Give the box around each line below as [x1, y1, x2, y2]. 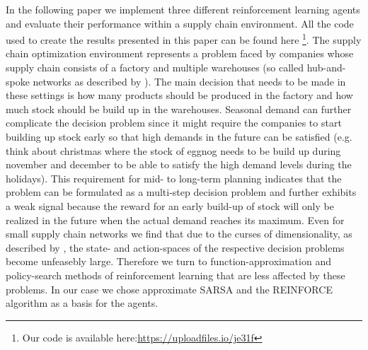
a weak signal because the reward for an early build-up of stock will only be [6, 198, 334, 213]
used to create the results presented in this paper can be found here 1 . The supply [6, 30, 362, 47]
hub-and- [306, 60, 346, 75]
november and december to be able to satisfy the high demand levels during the [6, 157, 352, 172]
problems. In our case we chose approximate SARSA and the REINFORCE [6, 281, 333, 296]
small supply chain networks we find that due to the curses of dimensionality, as [6, 226, 352, 241]
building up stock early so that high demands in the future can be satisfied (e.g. [6, 129, 352, 144]
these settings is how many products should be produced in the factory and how [6, 88, 353, 103]
